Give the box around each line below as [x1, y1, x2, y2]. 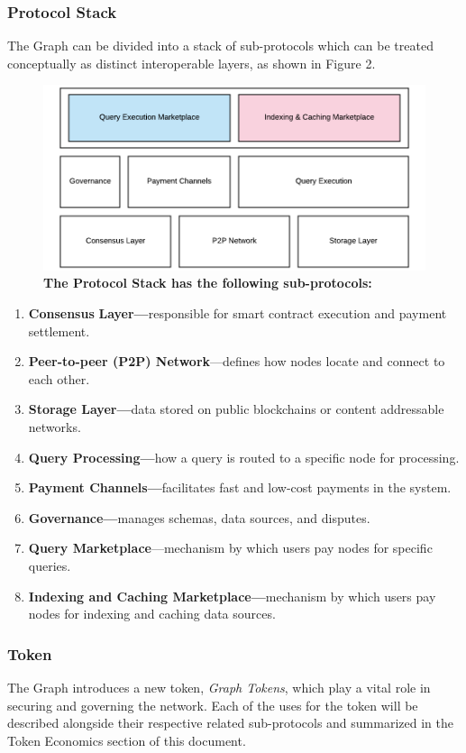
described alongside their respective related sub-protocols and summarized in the [7, 713, 453, 732]
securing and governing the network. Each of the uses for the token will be [7, 695, 418, 714]
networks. [28, 417, 81, 436]
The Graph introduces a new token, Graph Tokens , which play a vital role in [7, 677, 431, 696]
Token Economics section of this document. [7, 730, 246, 749]
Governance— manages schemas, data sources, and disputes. [28, 508, 370, 527]
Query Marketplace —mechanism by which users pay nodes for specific [28, 538, 433, 557]
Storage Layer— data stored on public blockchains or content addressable [28, 399, 444, 418]
